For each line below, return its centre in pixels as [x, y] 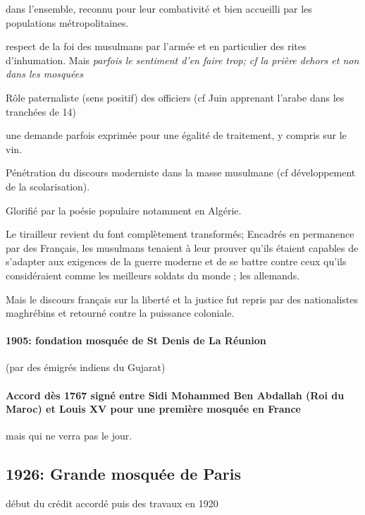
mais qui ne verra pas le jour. [69, 436]
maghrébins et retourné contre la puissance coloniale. [120, 313]
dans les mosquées [44, 74]
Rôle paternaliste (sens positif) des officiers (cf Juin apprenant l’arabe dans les [175, 97]
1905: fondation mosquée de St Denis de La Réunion [136, 340]
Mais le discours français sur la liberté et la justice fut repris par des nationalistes [182, 299]
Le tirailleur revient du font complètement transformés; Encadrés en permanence [180, 234]
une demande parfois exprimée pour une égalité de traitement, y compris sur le [176, 135]
